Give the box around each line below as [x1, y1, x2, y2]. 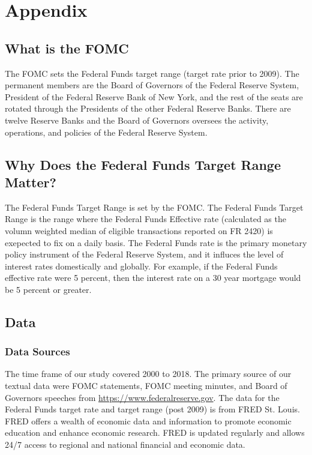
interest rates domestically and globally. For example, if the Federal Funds [5, 259, 278, 272]
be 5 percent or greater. [5, 283, 92, 295]
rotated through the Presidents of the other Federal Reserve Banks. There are [5, 102, 291, 115]
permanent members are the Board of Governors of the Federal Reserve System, [5, 79, 299, 91]
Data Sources [5, 344, 70, 359]
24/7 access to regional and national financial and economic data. [5, 438, 245, 451]
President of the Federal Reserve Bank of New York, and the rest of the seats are [5, 90, 303, 103]
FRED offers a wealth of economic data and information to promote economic [5, 414, 292, 427]
